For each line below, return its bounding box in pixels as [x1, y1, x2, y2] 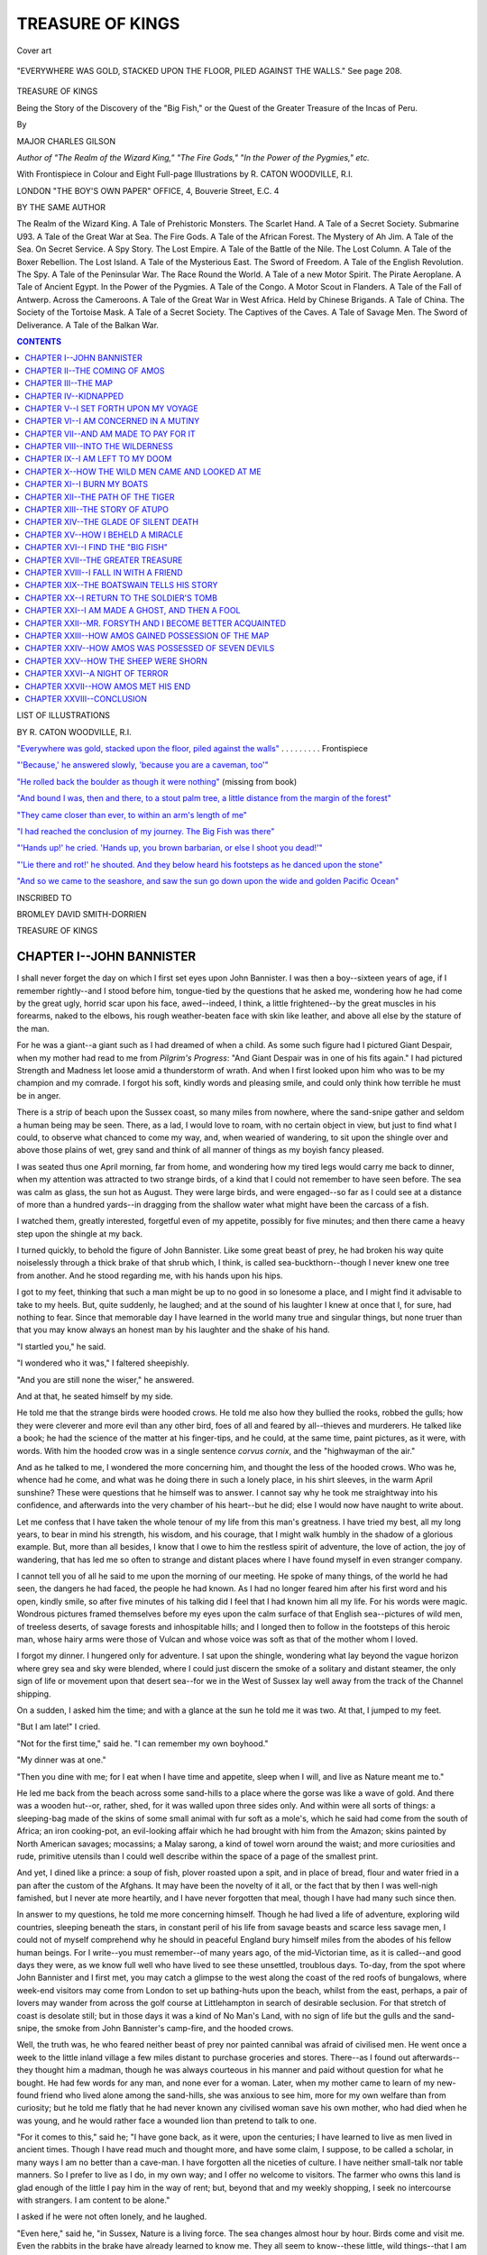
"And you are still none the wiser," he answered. [16, 1374, 195, 1385]
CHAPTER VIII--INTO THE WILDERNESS [24, 441, 173, 452]
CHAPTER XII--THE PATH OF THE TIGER [24, 492, 175, 502]
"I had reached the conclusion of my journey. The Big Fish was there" [16, 826, 275, 837]
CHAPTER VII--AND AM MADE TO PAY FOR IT [24, 428, 196, 439]
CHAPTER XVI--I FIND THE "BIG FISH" [24, 542, 169, 553]
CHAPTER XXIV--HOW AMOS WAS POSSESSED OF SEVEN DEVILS [24, 643, 275, 654]
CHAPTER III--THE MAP [24, 378, 113, 389]
